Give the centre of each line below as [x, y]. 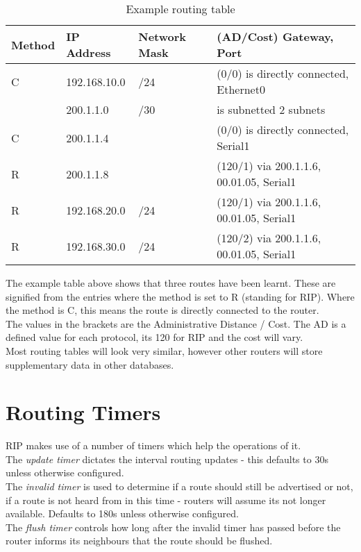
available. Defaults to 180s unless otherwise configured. [122, 513]
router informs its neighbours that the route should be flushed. [139, 541]
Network [162, 36]
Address [89, 52]
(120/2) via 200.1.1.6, [269, 238]
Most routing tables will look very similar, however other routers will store [164, 350]
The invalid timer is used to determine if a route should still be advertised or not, [179, 486]
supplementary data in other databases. [90, 364]
